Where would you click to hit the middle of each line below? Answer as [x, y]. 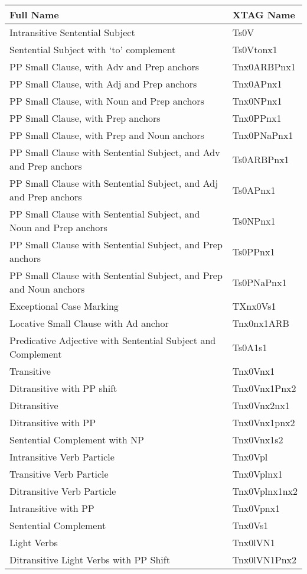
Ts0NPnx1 [254, 220]
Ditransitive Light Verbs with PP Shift [90, 560]
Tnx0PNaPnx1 [263, 135]
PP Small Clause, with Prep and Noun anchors [107, 135]
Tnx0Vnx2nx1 [261, 405]
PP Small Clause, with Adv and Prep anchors [104, 67]
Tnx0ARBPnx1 [264, 67]
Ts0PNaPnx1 [259, 282]
